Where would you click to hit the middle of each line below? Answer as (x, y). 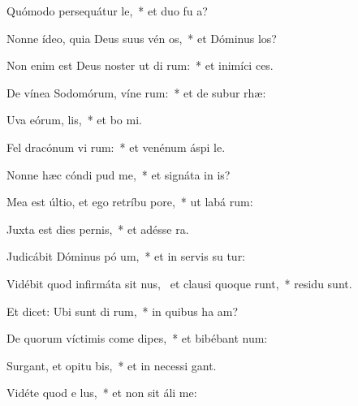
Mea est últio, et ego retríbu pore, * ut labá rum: (130, 202)
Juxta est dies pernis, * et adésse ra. (98, 229)
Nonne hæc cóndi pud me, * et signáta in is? (119, 174)
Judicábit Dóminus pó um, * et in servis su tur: (126, 256)
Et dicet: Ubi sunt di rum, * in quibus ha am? (123, 311)
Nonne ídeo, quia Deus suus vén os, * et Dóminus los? (142, 38)
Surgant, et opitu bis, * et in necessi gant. (112, 365)
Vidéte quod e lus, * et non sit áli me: (102, 393)
